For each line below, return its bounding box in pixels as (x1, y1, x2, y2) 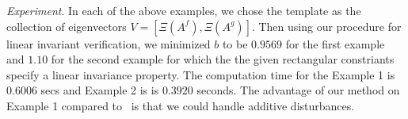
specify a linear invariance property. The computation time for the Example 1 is (6, 66, 395, 83)
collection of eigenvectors (6, 17, 127, 34)
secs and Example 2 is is (40, 82, 159, 98)
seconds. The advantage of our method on (196, 82, 400, 98)
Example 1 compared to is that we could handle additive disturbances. (6, 97, 355, 113)
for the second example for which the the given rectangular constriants (51, 51, 395, 67)
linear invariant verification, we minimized (6, 35, 211, 52)
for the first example (285, 35, 385, 52)
